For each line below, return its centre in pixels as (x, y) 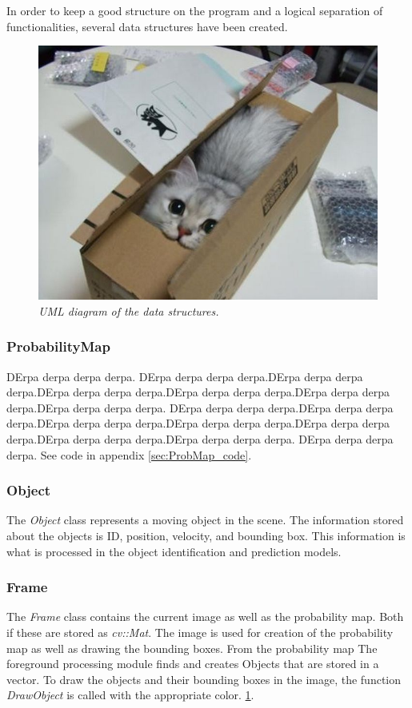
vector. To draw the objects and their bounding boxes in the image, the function (204, 679)
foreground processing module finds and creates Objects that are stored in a (193, 664)
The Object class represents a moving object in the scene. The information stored (205, 520)
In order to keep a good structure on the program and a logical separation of (195, 10)
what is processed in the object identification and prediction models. (174, 551)
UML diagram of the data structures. (129, 310)
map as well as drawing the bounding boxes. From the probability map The (192, 648)
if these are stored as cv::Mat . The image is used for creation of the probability (200, 632)
